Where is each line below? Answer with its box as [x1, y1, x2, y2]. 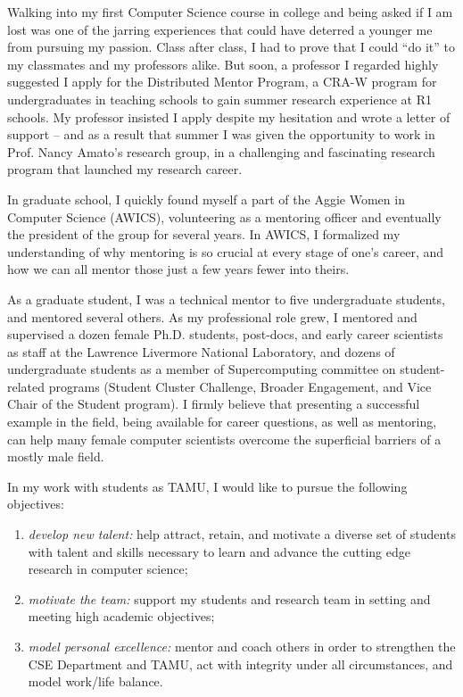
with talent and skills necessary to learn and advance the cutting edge [28, 542, 410, 560]
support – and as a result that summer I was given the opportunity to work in [7, 125, 435, 144]
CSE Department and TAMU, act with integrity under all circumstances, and [28, 654, 453, 673]
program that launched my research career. [7, 160, 243, 178]
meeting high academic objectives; [28, 607, 215, 626]
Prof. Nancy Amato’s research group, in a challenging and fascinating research [7, 142, 435, 161]
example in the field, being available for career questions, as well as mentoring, [7, 412, 437, 431]
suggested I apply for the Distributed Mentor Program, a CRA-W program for [7, 72, 437, 91]
